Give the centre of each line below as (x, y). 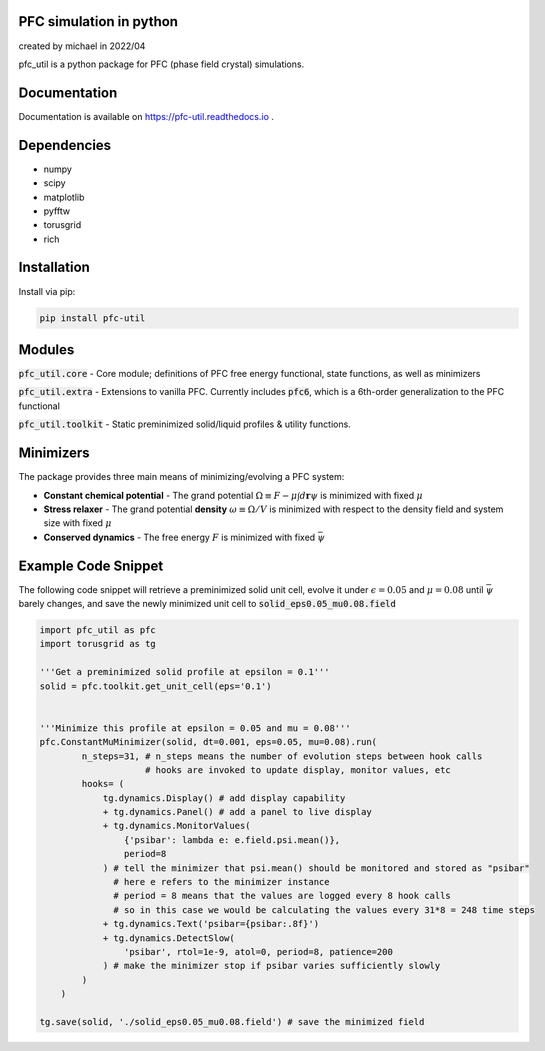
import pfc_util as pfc (98, 629)
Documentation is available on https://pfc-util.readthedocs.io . (146, 116)
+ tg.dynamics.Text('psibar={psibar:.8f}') (211, 924)
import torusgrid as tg (98, 644)
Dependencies (65, 145)
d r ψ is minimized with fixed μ (361, 495)
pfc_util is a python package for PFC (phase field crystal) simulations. (161, 64)
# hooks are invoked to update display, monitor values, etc (298, 769)
